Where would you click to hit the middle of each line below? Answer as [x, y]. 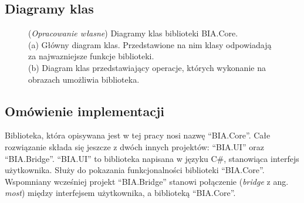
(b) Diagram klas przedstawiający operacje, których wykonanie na [147, 67]
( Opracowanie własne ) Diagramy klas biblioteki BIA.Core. [133, 33]
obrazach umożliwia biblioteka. [84, 79]
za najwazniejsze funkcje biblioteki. [91, 56]
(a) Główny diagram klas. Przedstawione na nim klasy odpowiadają [150, 44]
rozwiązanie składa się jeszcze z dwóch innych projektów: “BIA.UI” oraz [134, 146]
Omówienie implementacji [85, 111]
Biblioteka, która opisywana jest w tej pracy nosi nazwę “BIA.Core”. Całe [138, 135]
